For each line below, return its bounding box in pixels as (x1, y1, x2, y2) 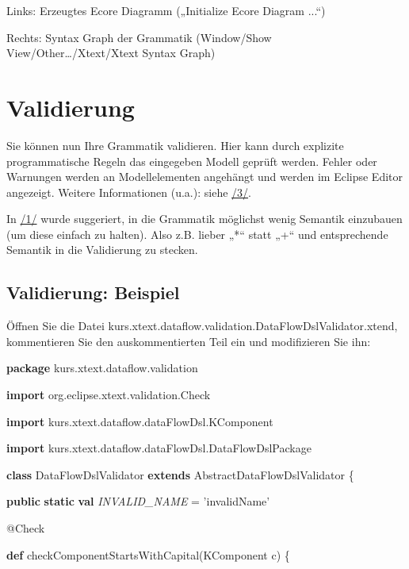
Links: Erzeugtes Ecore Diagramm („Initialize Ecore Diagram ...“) (6, 2, 326, 18)
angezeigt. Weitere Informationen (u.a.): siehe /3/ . (6, 183, 251, 200)
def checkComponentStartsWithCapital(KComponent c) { (6, 546, 290, 563)
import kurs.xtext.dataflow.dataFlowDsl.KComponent (6, 413, 273, 429)
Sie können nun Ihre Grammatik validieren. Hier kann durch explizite (6, 136, 344, 153)
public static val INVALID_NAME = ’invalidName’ (6, 493, 270, 509)
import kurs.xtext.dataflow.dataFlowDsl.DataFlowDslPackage (6, 440, 312, 456)
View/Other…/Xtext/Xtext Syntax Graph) (6, 44, 216, 61)
